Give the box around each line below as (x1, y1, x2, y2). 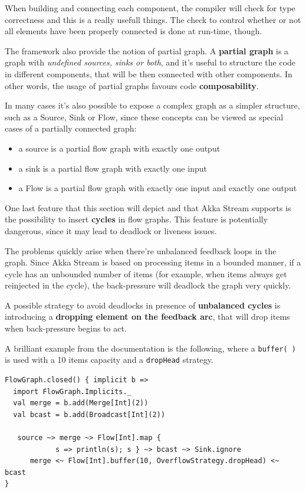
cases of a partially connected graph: (5, 122, 137, 135)
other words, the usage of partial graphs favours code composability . (5, 79, 259, 91)
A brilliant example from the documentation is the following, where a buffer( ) (5, 342, 296, 354)
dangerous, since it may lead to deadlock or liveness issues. (5, 224, 217, 237)
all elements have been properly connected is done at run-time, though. (5, 25, 262, 37)
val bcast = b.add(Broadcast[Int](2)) (13, 410, 166, 419)
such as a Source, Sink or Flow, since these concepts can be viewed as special (5, 110, 284, 123)
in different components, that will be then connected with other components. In (5, 67, 292, 80)
